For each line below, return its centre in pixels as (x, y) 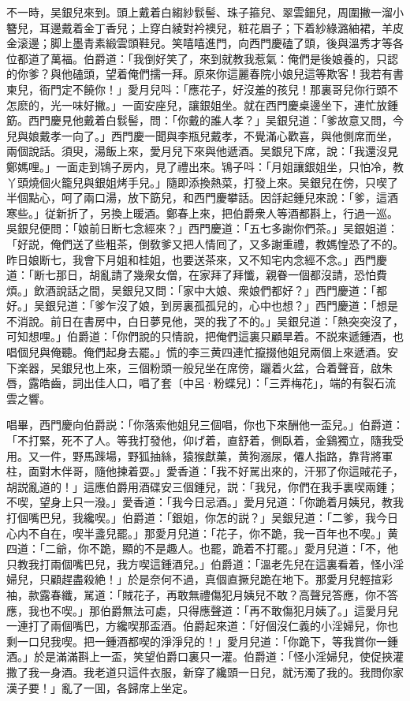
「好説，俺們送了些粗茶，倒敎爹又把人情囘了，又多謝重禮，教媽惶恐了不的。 (205, 243)
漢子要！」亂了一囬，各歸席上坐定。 (100, 687)
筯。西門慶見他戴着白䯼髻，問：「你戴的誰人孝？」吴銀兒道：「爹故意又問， (199, 120)
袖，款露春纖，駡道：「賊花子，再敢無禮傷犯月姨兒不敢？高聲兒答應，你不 (197, 594)
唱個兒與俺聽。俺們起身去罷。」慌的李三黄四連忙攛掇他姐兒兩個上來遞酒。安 (202, 352)
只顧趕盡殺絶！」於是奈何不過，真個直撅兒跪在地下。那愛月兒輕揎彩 (216, 579)
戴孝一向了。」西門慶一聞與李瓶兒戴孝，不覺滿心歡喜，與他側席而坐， (218, 135)
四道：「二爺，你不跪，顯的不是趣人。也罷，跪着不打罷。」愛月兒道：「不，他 (202, 548)
